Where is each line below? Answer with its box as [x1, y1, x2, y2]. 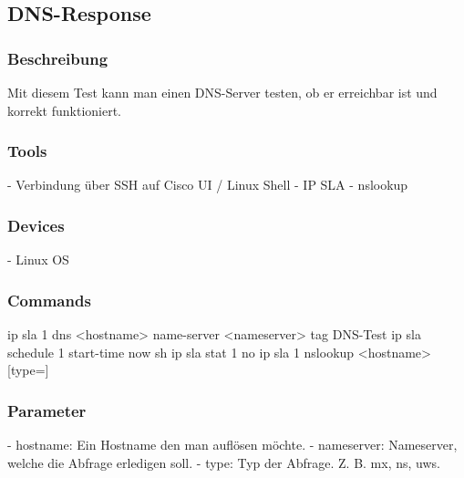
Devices [7, 213, 65, 236]
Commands [7, 288, 91, 311]
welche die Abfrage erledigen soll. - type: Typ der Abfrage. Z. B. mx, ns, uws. [7, 452, 440, 472]
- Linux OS [7, 250, 69, 269]
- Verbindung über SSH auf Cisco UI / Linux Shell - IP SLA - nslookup [7, 175, 408, 194]
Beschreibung [7, 47, 108, 69]
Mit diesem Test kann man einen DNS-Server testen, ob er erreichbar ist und [7, 83, 438, 101]
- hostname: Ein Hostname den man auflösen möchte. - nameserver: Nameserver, [7, 435, 458, 454]
